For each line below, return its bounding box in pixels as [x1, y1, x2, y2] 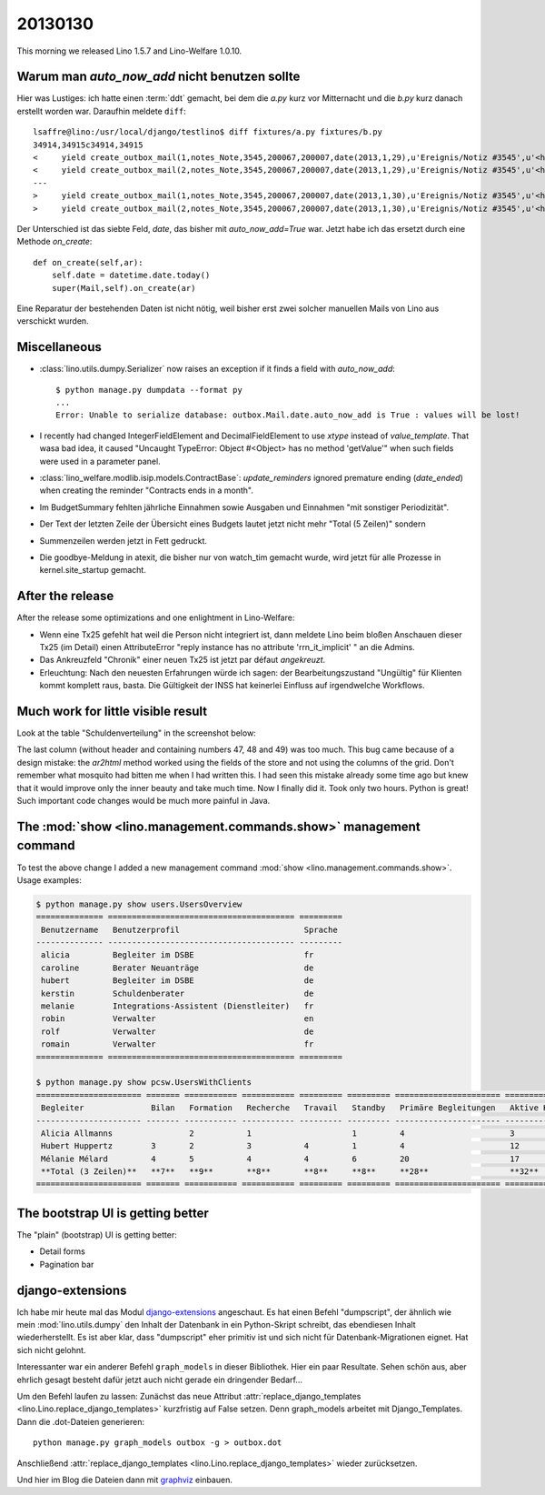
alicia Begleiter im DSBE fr [41, 950, 314, 960]
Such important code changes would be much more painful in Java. [16, 796, 271, 807]
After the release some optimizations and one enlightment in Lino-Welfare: [16, 612, 295, 623]
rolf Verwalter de [41, 1026, 314, 1037]
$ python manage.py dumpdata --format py [55, 385, 243, 395]
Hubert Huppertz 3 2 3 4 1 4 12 [41, 1141, 520, 1151]
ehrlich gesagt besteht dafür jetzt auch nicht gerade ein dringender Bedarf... [16, 1374, 303, 1385]
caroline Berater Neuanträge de [41, 962, 314, 973]
